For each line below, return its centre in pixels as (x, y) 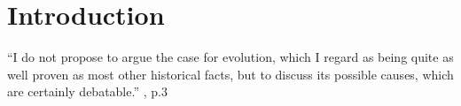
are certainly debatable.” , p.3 (87, 91)
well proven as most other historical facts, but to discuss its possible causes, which (230, 74)
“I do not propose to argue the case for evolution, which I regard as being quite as (230, 57)
